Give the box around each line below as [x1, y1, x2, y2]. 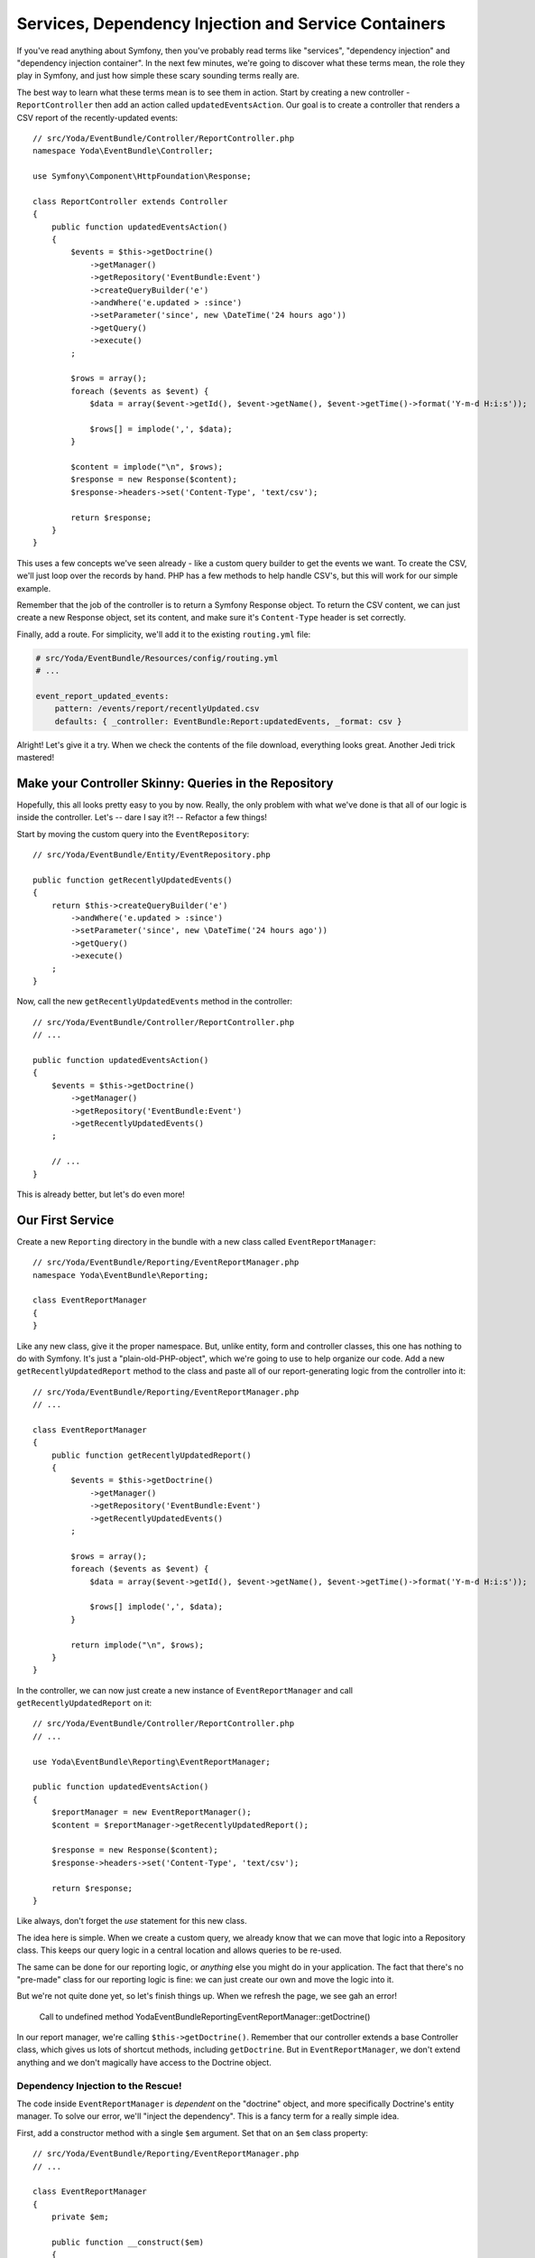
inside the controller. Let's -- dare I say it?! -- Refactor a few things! [16, 812, 268, 823]
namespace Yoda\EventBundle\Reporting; [32, 1270, 209, 1280]
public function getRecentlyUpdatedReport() [51, 1450, 252, 1460]
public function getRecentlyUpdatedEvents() [32, 874, 234, 885]
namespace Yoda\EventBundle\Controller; [32, 145, 214, 156]
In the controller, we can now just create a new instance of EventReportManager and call [16, 1684, 354, 1695]
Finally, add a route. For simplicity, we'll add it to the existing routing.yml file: [16, 629, 311, 639]
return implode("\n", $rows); [70, 1639, 205, 1650]
